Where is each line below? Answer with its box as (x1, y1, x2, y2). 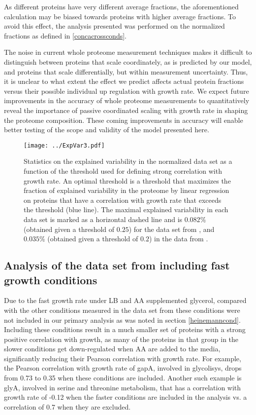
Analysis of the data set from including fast (4, 258, 230, 273)
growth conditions (4, 272, 97, 287)
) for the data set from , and (128, 224, 215, 234)
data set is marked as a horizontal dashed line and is (24, 214, 183, 224)
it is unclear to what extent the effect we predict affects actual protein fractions (4, 76, 244, 86)
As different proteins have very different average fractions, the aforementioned (4, 1, 239, 11)
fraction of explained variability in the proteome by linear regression (24, 185, 229, 195)
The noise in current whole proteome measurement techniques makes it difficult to (4, 47, 252, 57)
